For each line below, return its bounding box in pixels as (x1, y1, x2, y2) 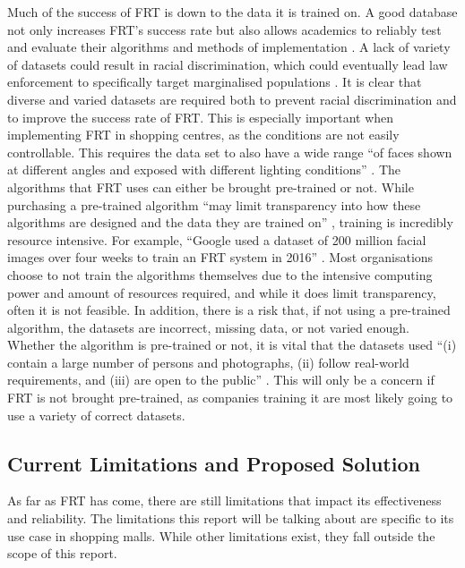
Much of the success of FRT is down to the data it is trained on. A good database (7, 3, 458, 21)
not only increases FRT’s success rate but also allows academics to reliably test (7, 20, 442, 38)
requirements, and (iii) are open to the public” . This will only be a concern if (7, 370, 435, 389)
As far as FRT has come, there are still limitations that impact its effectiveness (7, 491, 442, 510)
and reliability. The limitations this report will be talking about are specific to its (7, 509, 454, 528)
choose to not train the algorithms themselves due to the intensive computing (7, 265, 433, 284)
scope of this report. (7, 544, 117, 563)
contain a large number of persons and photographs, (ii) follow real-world (7, 352, 409, 371)
